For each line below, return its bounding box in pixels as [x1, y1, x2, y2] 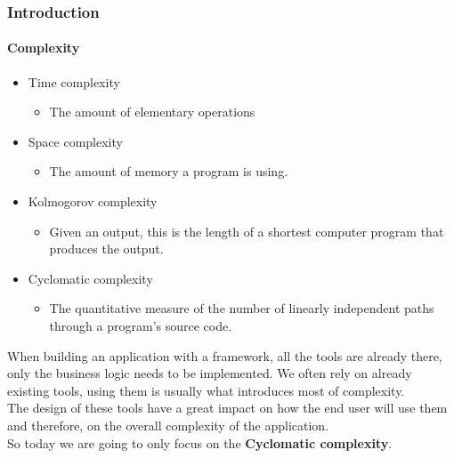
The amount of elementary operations [49, 102, 255, 121]
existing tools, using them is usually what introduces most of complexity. [7, 381, 405, 399]
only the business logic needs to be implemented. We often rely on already [7, 364, 412, 382]
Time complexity [28, 72, 120, 91]
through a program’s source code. [49, 316, 232, 334]
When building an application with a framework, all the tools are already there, [7, 346, 442, 365]
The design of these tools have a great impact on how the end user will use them [7, 398, 448, 417]
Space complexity [28, 132, 123, 150]
